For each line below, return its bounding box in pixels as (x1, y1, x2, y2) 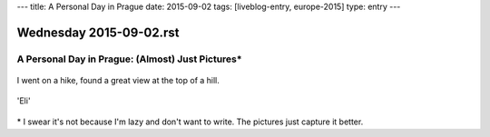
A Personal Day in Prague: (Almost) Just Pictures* (16, 53, 242, 65)
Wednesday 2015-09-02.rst (16, 24, 180, 40)
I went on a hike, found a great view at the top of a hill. (16, 74, 220, 85)
